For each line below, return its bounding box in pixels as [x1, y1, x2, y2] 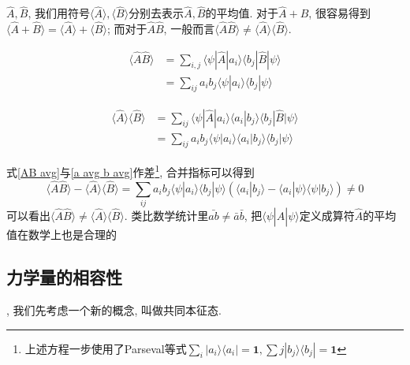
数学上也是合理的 [28, 226, 117, 243]
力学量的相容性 [6, 265, 122, 289]
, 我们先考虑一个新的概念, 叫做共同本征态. [6, 301, 222, 318]
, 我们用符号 [28, 5, 90, 21]
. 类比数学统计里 [124, 207, 209, 224]
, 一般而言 [163, 20, 215, 37]
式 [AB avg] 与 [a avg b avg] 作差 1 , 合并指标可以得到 [6, 162, 255, 180]
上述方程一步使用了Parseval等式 [24, 340, 187, 356]
